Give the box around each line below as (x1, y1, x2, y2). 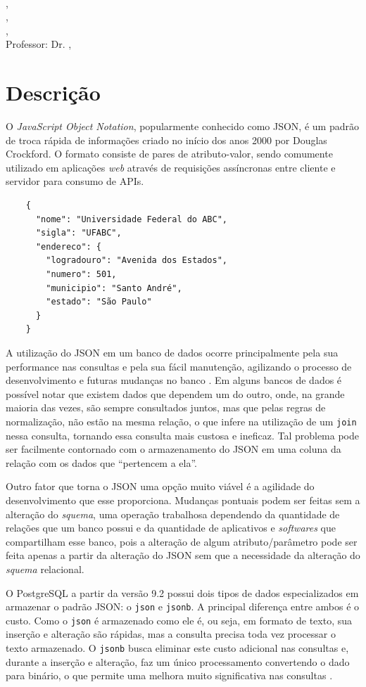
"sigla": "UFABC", (35, 228, 122, 238)
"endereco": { (35, 241, 102, 252)
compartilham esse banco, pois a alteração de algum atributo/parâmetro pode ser (6, 534, 358, 548)
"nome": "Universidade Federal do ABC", (35, 214, 227, 224)
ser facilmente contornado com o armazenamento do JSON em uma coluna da (6, 442, 341, 456)
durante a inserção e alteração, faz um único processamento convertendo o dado (6, 654, 350, 669)
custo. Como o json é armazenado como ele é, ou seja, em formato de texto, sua (6, 612, 353, 627)
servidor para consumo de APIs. (6, 174, 144, 188)
